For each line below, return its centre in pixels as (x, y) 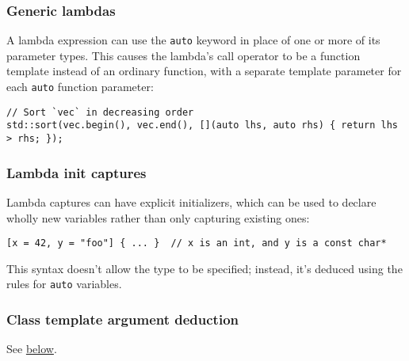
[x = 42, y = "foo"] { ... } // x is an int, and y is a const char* (197, 243)
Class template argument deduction (122, 319)
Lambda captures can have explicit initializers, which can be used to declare (191, 201)
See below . (32, 349)
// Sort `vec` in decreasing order (100, 112)
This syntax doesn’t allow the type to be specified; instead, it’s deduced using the (204, 268)
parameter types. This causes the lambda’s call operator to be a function (183, 55)
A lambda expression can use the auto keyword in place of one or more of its (193, 40)
